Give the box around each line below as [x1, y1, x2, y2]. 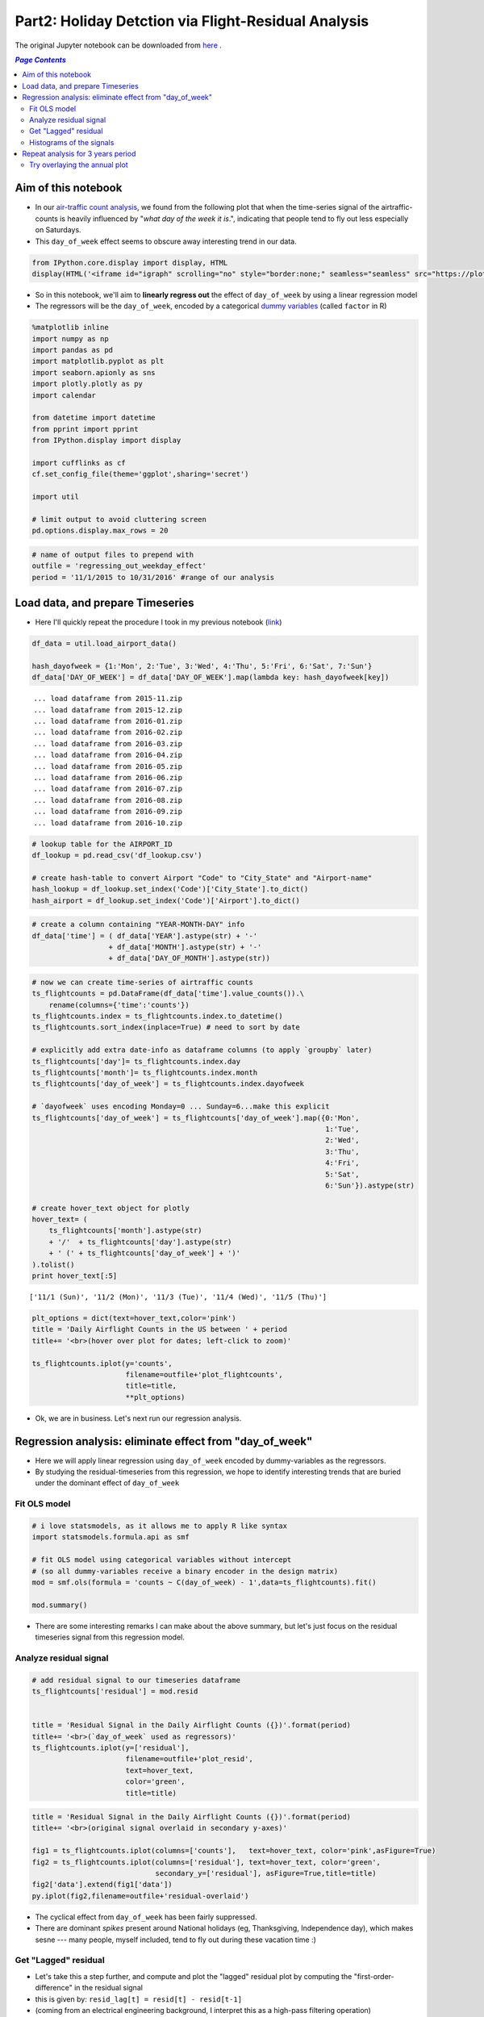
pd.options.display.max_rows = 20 [31, 526, 169, 536]
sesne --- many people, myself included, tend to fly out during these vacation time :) [35, 1935, 316, 1944]
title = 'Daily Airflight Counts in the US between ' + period [31, 1325, 288, 1334]
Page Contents [15, 55, 66, 65]
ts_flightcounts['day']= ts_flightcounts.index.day [31, 1057, 241, 1066]
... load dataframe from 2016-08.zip [33, 796, 183, 804]
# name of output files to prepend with [31, 549, 194, 559]
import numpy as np [31, 334, 109, 343]
